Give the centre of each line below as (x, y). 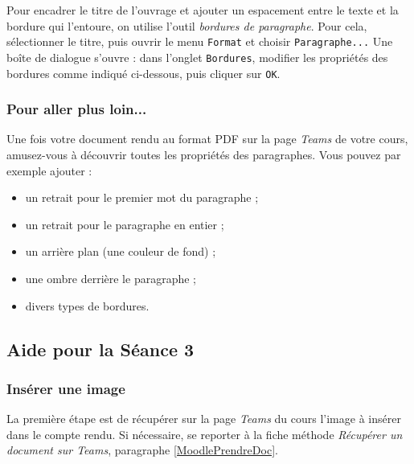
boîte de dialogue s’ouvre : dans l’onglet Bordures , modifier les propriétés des (197, 57)
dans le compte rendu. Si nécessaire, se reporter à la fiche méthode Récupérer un (205, 434)
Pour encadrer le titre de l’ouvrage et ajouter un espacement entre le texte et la (203, 10)
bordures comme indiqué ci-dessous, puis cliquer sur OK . (143, 73)
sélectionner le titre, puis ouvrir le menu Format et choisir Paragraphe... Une (200, 41)
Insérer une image (66, 388)
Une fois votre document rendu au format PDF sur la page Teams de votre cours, (207, 139)
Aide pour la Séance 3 (100, 349)
